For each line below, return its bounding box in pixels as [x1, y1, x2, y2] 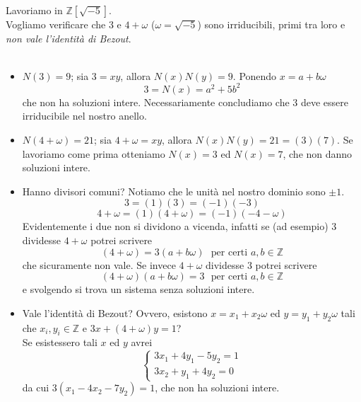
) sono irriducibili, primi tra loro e [197, 17, 345, 31]
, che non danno [283, 146, 353, 161]
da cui [22, 380, 49, 395]
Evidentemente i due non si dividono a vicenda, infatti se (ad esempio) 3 [22, 219, 337, 234]
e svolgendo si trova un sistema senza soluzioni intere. [22, 282, 255, 297]
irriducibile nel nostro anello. [22, 108, 147, 123]
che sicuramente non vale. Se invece [22, 257, 176, 272]
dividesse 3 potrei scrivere [206, 257, 317, 272]
